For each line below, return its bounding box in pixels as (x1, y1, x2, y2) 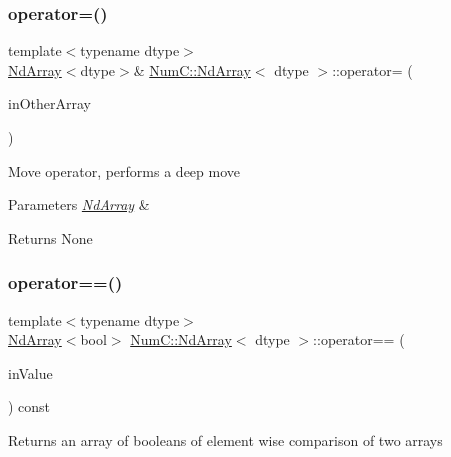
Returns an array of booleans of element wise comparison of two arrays (8, 429, 443, 450)
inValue (8, 362, 53, 383)
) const (8, 396, 51, 417)
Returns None (8, 227, 93, 248)
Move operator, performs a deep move (8, 160, 240, 181)
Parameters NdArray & (8, 194, 150, 215)
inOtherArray (8, 93, 91, 114)
